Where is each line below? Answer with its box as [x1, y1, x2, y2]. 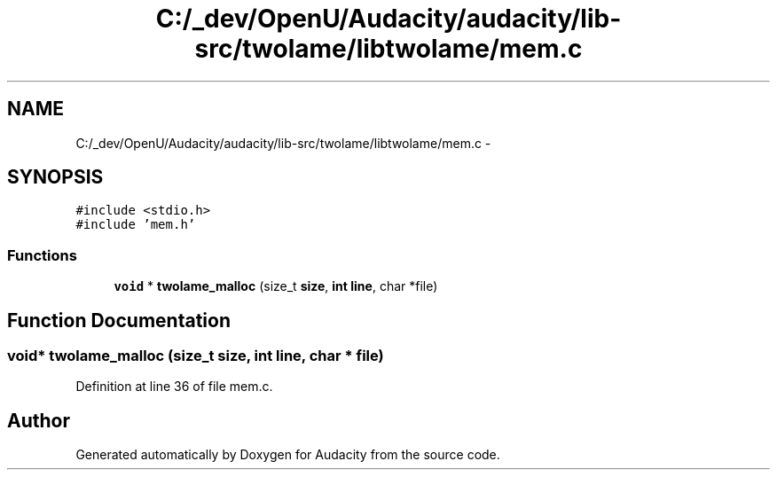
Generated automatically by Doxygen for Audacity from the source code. [75, 447, 500, 463]
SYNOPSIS [7, 166, 104, 189]
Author [7, 409, 70, 432]
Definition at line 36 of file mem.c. [75, 379, 273, 395]
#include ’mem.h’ [75, 217, 196, 232]
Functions [7, 246, 77, 264]
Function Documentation [7, 309, 231, 332]
